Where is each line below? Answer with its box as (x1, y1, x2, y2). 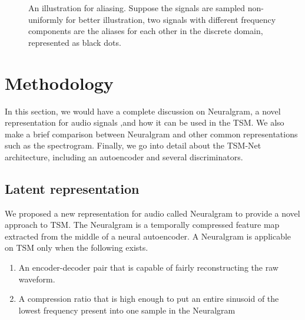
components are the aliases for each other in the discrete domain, (28, 25, 263, 37)
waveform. (18, 272, 55, 285)
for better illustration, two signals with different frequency (65, 13, 276, 25)
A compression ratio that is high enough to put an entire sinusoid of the (18, 292, 279, 305)
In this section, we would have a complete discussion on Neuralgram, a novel (5, 105, 281, 117)
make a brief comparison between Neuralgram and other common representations (5, 127, 298, 140)
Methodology (5, 70, 114, 95)
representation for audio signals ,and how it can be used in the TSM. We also (5, 116, 284, 129)
